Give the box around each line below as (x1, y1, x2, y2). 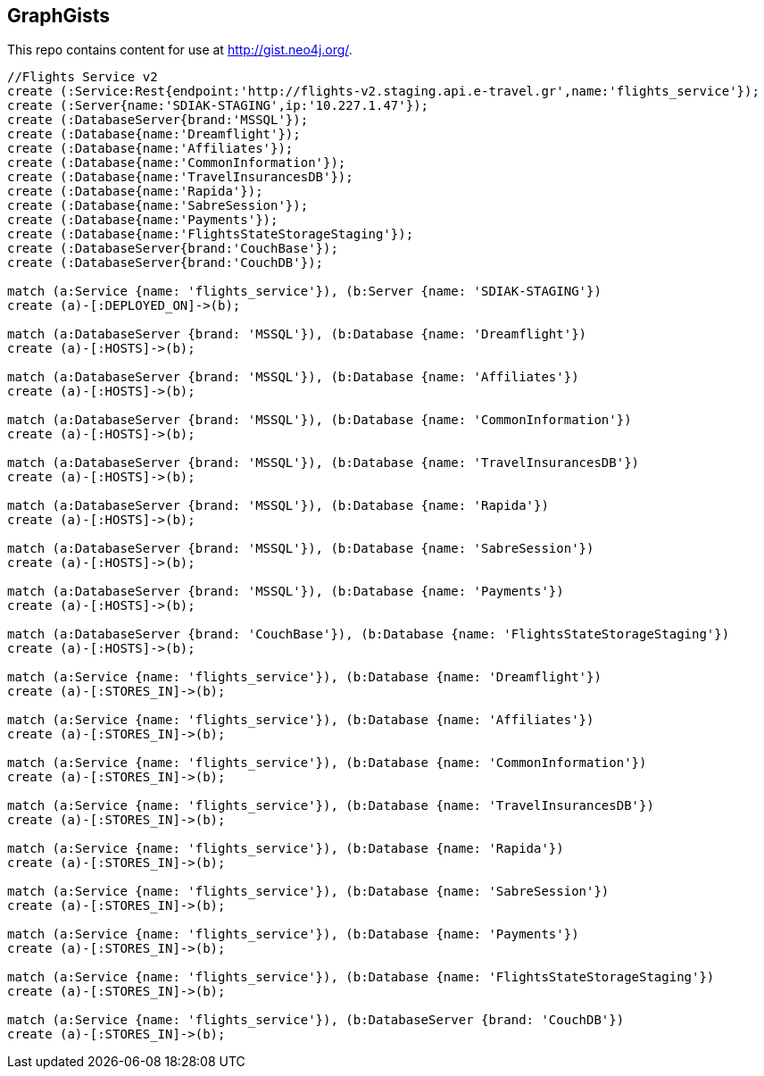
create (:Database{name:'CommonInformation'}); (7, 155, 346, 171)
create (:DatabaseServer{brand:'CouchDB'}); (7, 255, 324, 271)
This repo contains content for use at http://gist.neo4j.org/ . (7, 42, 353, 58)
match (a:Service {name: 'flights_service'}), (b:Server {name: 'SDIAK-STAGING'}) (7, 284, 602, 299)
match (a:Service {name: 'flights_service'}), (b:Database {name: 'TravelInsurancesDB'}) (7, 798, 654, 813)
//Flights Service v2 (7, 70, 158, 85)
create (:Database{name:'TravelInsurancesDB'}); (7, 170, 353, 185)
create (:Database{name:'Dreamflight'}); (7, 127, 301, 142)
